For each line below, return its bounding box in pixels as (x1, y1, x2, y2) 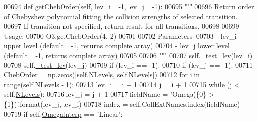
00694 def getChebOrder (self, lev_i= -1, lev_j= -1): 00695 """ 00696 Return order (4, 1, 254, 11)
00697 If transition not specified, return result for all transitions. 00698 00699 (4, 21, 239, 31)
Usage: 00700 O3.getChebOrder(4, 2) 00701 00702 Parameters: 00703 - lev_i (4, 30, 237, 41)
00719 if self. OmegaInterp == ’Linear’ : (4, 108, 123, 119)
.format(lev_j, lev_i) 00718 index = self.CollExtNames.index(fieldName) (18, 98, 240, 109)
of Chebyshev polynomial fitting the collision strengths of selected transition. (4, 11, 238, 21)
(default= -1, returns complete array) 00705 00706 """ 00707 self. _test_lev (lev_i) (4, 50, 253, 60)
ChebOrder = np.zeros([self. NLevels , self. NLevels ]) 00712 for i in (4, 69, 200, 80)
